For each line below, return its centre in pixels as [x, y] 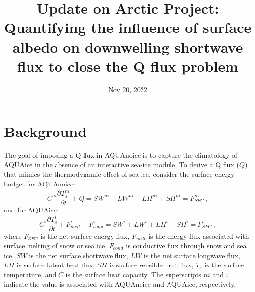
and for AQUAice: [31, 210]
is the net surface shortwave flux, [79, 255]
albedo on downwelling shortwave [128, 46]
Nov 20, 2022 [128, 89]
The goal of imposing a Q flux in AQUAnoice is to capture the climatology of [121, 155]
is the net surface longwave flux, [192, 255]
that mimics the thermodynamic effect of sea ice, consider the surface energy [119, 174]
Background [45, 131]
